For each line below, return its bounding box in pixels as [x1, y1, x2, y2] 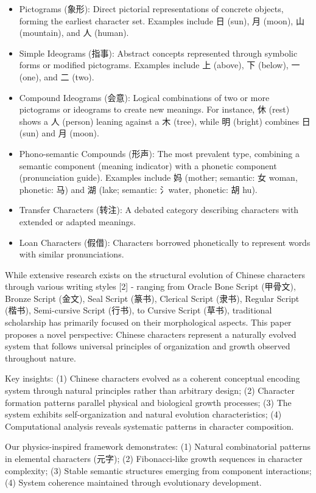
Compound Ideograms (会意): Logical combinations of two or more [19, 91, 270, 103]
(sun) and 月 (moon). [19, 127, 99, 139]
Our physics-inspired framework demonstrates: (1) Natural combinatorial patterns [5, 440, 311, 453]
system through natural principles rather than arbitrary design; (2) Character [5, 384, 295, 397]
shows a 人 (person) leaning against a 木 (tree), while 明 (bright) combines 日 [19, 114, 311, 127]
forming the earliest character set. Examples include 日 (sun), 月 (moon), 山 [19, 14, 304, 27]
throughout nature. [5, 351, 76, 364]
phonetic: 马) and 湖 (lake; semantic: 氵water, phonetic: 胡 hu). [19, 183, 258, 195]
